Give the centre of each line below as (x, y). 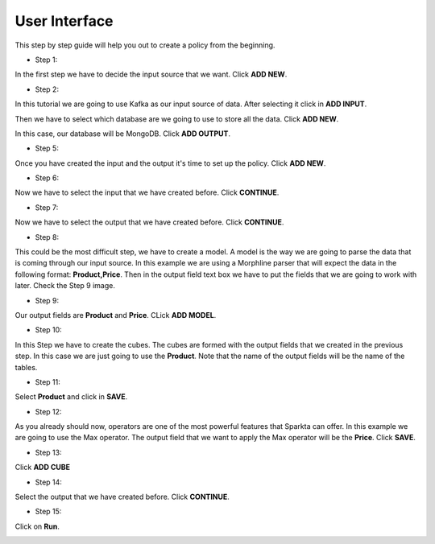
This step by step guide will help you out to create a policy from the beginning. (145, 45)
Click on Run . (37, 526)
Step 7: (47, 207)
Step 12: (48, 411)
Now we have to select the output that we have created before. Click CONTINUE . (149, 222)
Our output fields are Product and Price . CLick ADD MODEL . (116, 315)
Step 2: (47, 89)
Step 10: (48, 330)
